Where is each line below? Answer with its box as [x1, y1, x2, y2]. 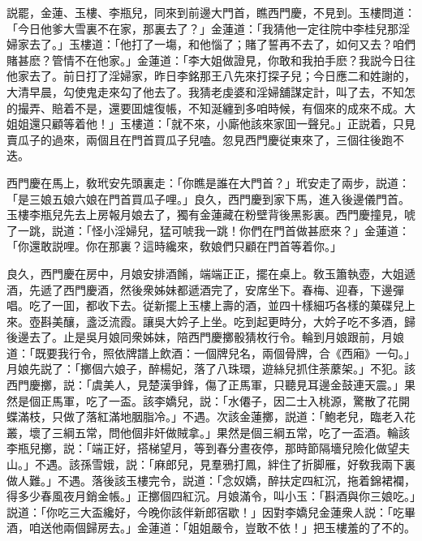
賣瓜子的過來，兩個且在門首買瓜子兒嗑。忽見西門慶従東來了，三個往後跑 [6, 131, 393, 148]
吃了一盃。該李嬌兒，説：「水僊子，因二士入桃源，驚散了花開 [85, 392, 410, 409]
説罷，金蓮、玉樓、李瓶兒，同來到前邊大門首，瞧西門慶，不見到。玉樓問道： [6, 4, 416, 20]
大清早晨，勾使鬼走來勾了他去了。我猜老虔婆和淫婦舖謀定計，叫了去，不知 [6, 83, 404, 100]
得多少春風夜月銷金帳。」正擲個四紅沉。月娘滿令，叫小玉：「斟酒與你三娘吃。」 [6, 487, 416, 505]
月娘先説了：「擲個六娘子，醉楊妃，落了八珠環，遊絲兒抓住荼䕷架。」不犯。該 [6, 360, 416, 377]
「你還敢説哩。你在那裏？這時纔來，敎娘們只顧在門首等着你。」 [6, 238, 342, 255]
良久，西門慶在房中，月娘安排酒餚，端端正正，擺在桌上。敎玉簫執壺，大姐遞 [6, 264, 416, 281]
